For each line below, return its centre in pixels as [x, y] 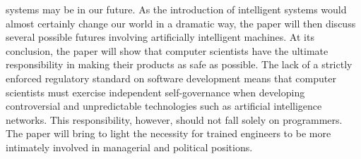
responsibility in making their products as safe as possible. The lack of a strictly [179, 64]
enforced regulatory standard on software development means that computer [171, 78]
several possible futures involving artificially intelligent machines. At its [160, 37]
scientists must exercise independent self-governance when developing [155, 92]
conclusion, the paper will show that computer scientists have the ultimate [167, 50]
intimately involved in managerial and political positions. [129, 147]
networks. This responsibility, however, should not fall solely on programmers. [174, 119]
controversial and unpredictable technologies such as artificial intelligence [164, 106]
